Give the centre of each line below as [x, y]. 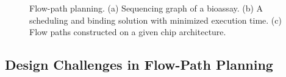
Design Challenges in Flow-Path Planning [139, 65]
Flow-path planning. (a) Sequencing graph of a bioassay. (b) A [146, 8]
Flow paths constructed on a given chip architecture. [128, 32]
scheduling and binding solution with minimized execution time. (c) [156, 20]
